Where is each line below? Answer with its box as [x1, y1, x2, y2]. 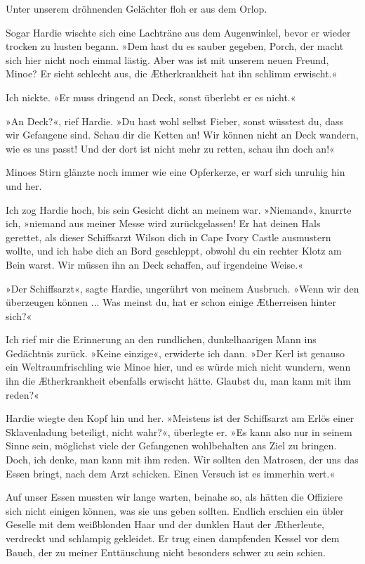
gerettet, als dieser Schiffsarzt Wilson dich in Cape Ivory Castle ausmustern [6, 229, 331, 244]
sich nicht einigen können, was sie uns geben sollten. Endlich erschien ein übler [6, 503, 344, 518]
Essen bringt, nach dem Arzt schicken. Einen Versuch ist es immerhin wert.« [6, 466, 336, 480]
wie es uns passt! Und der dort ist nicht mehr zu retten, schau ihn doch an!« [6, 141, 335, 155]
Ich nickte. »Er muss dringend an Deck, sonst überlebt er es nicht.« [6, 89, 296, 104]
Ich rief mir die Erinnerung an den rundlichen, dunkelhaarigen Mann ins [6, 332, 317, 347]
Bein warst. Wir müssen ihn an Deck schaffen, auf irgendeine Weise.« [6, 257, 303, 271]
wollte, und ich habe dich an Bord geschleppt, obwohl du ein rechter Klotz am [6, 243, 342, 258]
